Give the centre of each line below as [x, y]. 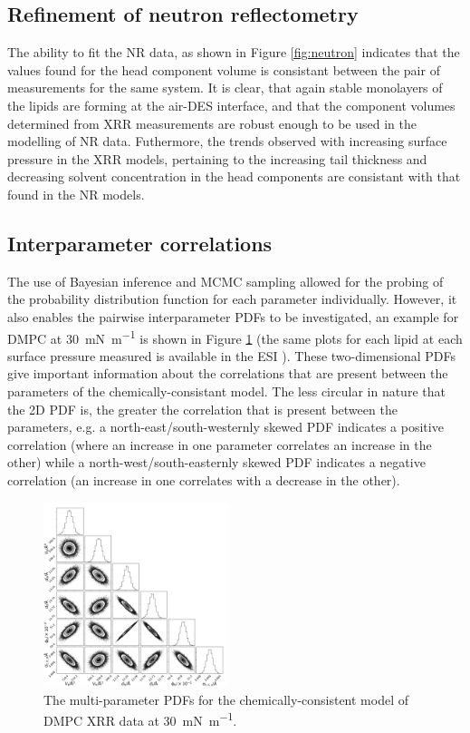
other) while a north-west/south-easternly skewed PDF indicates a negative [216, 462]
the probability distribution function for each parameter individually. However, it [232, 299]
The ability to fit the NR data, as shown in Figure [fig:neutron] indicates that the [234, 52]
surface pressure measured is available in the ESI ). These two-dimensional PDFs [232, 355]
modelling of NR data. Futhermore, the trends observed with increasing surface [227, 141]
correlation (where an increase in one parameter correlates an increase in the [220, 444]
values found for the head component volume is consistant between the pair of [224, 69]
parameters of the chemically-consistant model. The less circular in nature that [226, 391]
